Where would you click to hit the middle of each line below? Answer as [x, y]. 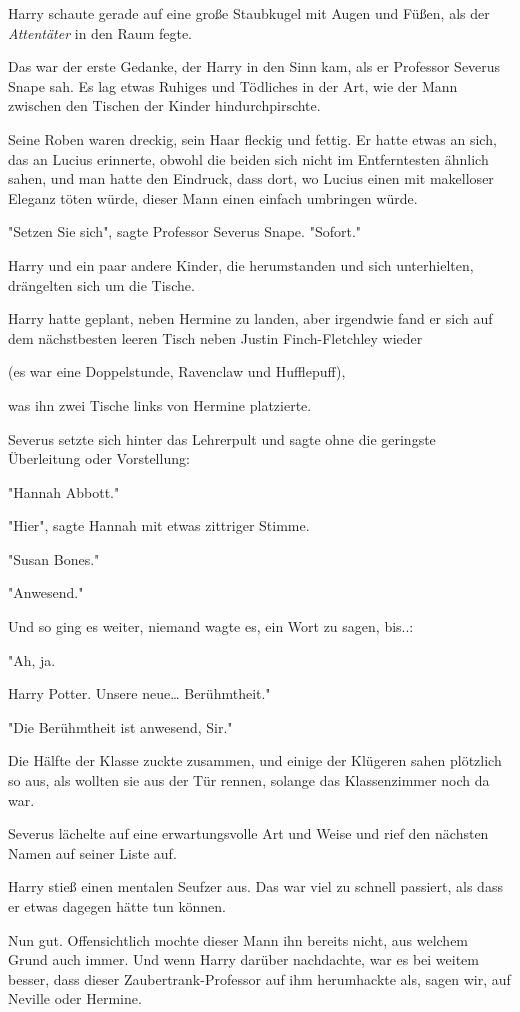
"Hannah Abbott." [64, 491]
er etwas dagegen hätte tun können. [117, 906]
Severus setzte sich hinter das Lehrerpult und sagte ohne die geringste [222, 438]
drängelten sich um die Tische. [101, 284]
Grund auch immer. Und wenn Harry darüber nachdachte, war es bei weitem [244, 959]
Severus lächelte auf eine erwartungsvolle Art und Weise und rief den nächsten [248, 833]
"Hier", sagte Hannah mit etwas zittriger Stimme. [159, 525]
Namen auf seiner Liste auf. [92, 852]
